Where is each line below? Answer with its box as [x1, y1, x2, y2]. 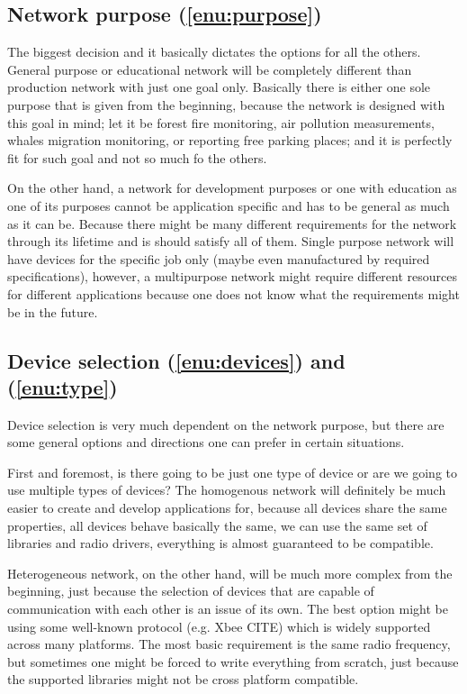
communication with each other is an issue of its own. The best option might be [7, 599, 448, 618]
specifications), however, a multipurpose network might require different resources [7, 267, 458, 286]
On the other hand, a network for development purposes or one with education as [7, 178, 457, 197]
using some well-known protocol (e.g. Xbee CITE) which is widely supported [7, 616, 431, 635]
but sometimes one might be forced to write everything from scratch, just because [7, 652, 459, 671]
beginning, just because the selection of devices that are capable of [7, 581, 374, 600]
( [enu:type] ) [7, 372, 118, 400]
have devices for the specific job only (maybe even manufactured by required [7, 249, 430, 268]
